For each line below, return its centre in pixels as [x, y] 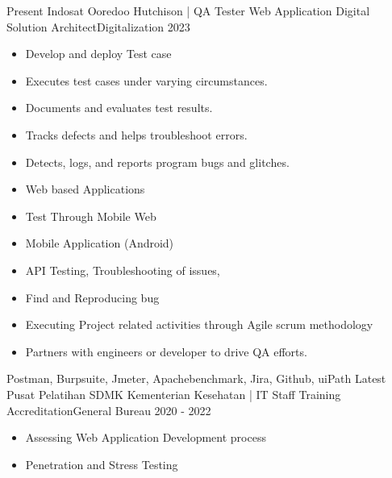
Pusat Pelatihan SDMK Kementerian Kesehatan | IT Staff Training [174, 394]
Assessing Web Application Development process [146, 437]
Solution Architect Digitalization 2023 [98, 26]
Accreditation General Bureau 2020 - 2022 [109, 410]
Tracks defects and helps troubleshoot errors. [136, 134]
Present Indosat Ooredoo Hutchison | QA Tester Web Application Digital [188, 10]
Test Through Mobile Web [91, 216]
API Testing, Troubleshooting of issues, [123, 270]
